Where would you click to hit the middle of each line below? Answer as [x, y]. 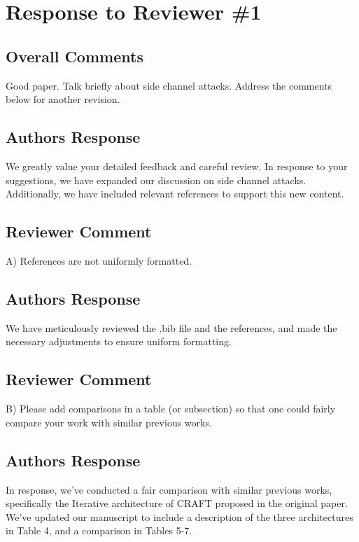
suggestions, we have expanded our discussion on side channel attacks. [156, 180]
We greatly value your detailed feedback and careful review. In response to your [177, 166]
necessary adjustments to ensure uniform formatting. [119, 341]
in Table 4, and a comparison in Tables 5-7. [99, 530]
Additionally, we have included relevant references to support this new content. [175, 194]
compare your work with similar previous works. [109, 422]
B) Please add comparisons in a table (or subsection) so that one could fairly [171, 409]
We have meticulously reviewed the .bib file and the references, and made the [171, 327]
